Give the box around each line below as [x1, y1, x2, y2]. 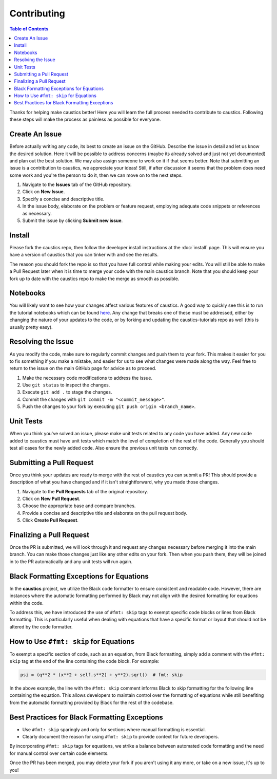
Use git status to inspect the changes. [22, 382, 110, 388]
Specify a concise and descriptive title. [22, 196, 105, 202]
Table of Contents [9, 26, 49, 32]
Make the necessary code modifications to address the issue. [22, 375, 152, 381]
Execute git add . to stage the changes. [22, 389, 112, 395]
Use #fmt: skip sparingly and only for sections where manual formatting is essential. [22, 726, 206, 732]
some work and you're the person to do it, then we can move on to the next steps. [9, 172, 183, 178]
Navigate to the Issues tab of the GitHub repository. [22, 181, 132, 188]
